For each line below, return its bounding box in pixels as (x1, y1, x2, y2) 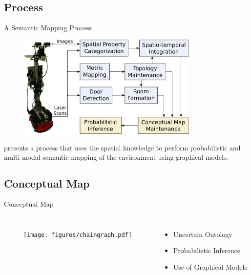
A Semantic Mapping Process (4, 22, 92, 33)
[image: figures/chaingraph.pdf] (23, 231, 132, 238)
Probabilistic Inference (173, 245, 240, 255)
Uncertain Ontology (173, 229, 232, 239)
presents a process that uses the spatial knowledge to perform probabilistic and (4, 142, 241, 152)
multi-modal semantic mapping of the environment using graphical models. (4, 152, 229, 162)
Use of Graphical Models (173, 262, 247, 272)
